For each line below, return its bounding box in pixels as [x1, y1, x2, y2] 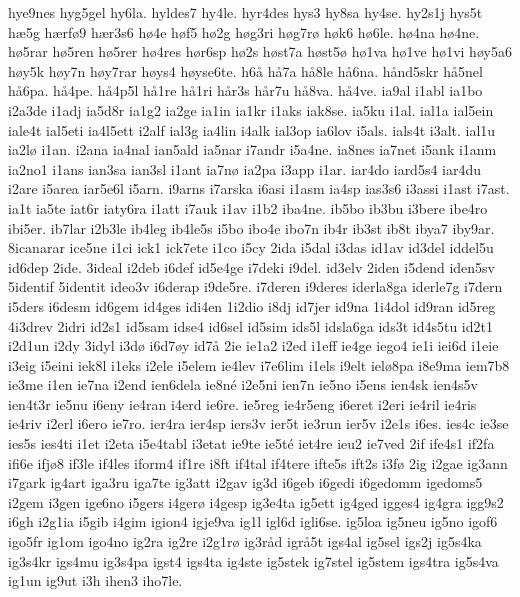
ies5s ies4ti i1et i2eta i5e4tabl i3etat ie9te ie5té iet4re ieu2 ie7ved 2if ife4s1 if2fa [8, 433, 495, 454]
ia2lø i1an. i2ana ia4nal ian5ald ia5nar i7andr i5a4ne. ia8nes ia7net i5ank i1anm [8, 139, 497, 160]
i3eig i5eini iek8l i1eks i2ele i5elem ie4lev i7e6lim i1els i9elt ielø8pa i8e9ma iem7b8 [8, 354, 510, 375]
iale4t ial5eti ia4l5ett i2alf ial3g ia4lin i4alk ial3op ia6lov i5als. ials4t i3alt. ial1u [8, 119, 496, 140]
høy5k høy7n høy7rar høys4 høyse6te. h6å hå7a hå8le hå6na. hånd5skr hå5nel [8, 60, 483, 81]
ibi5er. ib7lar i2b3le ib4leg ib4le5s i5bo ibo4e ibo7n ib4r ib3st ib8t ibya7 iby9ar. [8, 217, 495, 238]
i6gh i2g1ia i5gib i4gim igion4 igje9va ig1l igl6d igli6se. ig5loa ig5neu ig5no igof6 [8, 511, 498, 532]
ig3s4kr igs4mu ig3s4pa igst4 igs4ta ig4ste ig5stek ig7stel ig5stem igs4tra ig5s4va [8, 550, 499, 571]
